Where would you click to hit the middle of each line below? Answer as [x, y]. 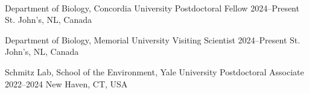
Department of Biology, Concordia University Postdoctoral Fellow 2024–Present [152, 8]
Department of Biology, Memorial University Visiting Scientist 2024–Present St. [153, 39]
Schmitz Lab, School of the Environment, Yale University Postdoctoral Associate [154, 71]
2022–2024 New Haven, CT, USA [66, 83]
